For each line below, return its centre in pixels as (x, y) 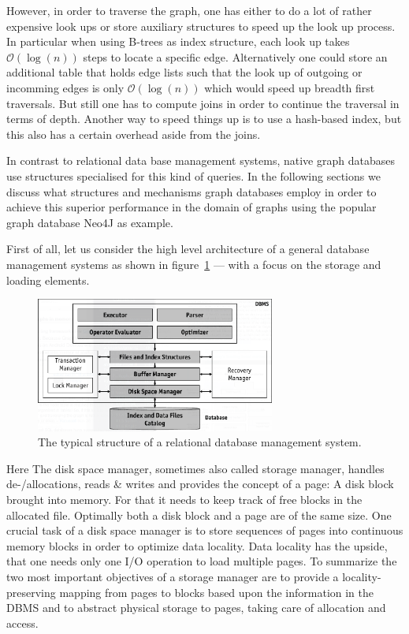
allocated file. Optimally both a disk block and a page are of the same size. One (199, 515)
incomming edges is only (65, 87)
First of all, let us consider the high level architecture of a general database (188, 249)
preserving (31, 592)
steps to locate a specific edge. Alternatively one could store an (235, 56)
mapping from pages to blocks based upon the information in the (217, 592)
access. (22, 623)
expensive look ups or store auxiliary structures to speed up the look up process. (201, 26)
